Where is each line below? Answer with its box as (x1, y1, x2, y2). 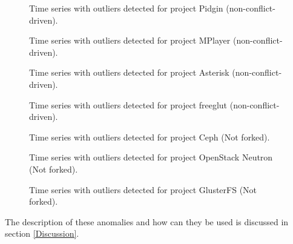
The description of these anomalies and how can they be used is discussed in (5, 215, 289, 228)
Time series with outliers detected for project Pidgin (29, 2, 223, 14)
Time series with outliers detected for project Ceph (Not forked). (29, 130, 270, 143)
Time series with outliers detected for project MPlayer (29, 34, 231, 47)
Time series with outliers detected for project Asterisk (29, 66, 229, 79)
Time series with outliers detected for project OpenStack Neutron (29, 151, 273, 163)
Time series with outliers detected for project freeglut (29, 98, 228, 111)
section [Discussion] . (5, 227, 79, 240)
